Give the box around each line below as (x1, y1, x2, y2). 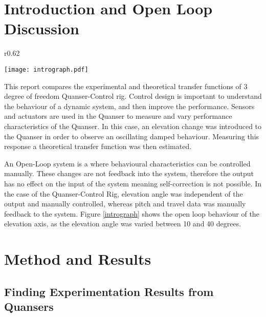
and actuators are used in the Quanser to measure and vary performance (4, 111, 232, 121)
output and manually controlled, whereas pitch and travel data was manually (4, 198, 246, 209)
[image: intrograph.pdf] (4, 66, 88, 73)
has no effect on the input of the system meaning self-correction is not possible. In (4, 178, 262, 188)
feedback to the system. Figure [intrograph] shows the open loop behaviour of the (4, 208, 259, 219)
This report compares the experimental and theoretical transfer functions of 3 (4, 80, 248, 91)
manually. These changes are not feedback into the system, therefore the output (4, 168, 254, 179)
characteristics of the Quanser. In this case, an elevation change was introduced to (4, 120, 262, 131)
